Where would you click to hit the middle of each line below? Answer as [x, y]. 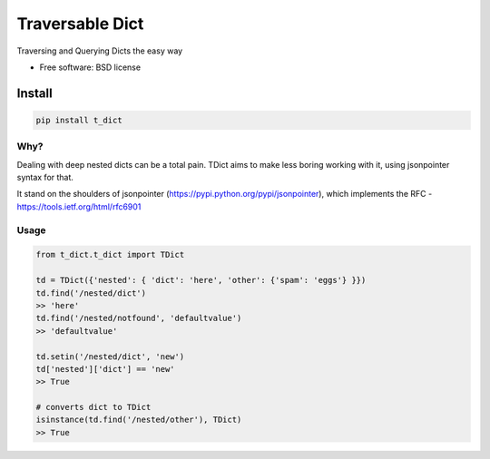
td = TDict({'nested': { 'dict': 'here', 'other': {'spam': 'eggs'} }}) [201, 280]
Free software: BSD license [90, 67]
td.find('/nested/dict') [91, 293]
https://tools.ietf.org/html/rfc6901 [79, 206]
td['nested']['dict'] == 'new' [106, 369]
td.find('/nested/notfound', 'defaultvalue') [139, 318]
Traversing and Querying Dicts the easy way [100, 51]
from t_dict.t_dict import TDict [110, 255]
